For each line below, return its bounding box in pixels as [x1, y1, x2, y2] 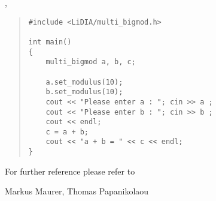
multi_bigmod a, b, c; [45, 58, 136, 67]
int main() [28, 37, 72, 46]
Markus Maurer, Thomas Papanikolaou [5, 185, 149, 197]
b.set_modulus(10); [45, 88, 123, 97]
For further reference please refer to [5, 164, 135, 177]
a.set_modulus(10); [45, 77, 123, 86]
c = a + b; [45, 127, 89, 136]
